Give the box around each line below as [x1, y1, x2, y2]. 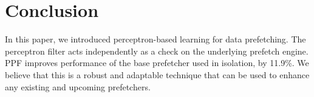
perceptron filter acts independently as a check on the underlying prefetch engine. [5, 44, 309, 57]
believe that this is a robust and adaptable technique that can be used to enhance [5, 68, 310, 81]
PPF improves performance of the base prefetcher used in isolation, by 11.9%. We [5, 56, 309, 69]
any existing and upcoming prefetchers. [5, 80, 151, 93]
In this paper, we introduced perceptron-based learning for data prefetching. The [5, 33, 306, 45]
